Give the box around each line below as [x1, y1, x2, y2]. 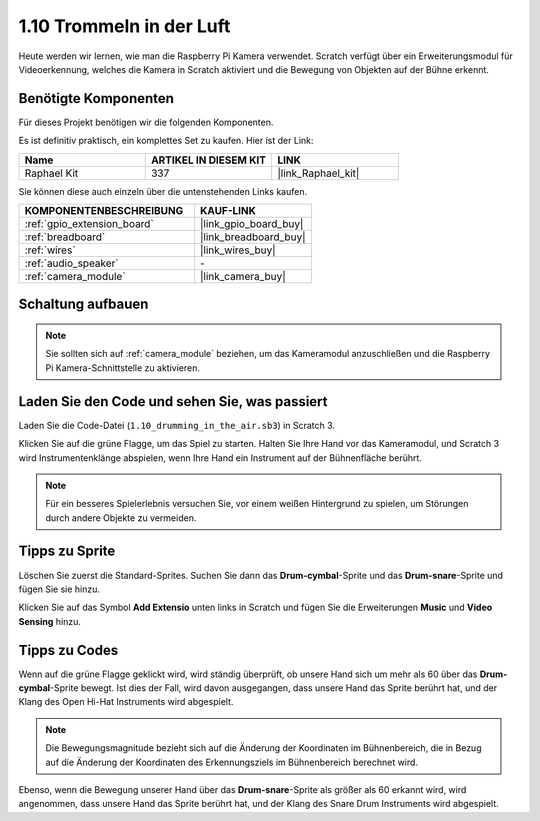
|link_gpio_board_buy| [200, 217, 304, 231]
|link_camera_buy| [200, 270, 286, 284]
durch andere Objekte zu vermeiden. [45, 511, 197, 524]
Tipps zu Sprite [18, 543, 116, 560]
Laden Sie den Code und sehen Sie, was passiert [18, 393, 329, 410]
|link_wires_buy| [200, 243, 276, 257]
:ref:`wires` [24, 243, 76, 257]
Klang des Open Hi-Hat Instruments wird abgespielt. [18, 696, 234, 708]
